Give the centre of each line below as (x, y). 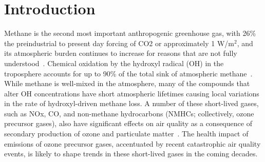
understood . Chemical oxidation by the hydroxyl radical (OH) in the (114, 63)
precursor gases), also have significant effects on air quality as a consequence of (128, 123)
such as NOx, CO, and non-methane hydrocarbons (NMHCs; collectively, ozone (129, 113)
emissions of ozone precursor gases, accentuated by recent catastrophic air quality (132, 143)
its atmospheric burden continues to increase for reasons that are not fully (121, 53)
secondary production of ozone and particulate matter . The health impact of (126, 134)
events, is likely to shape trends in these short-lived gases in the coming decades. (131, 154)
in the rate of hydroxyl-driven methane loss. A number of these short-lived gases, (131, 103)
